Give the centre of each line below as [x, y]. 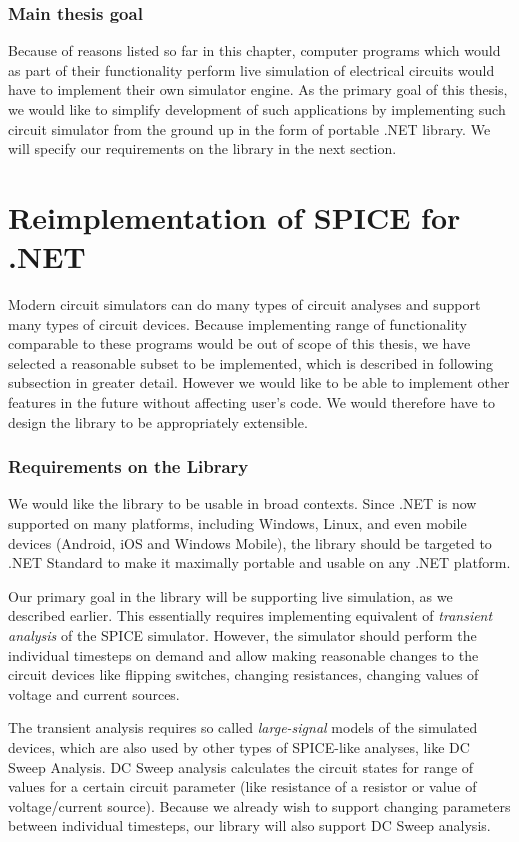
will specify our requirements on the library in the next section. [202, 148]
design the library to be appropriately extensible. [158, 421]
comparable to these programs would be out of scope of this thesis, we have [239, 343]
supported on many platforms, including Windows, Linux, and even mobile [237, 523]
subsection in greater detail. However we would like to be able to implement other [259, 382]
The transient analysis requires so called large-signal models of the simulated [243, 727]
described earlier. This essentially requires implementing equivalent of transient [250, 615]
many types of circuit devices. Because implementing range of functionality [237, 323]
